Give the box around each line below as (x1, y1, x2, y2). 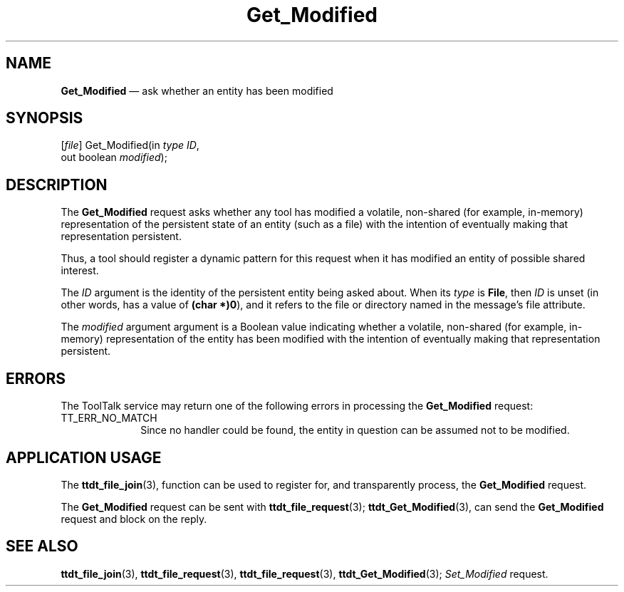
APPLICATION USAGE (6, 448, 162, 467)
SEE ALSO (6, 537, 78, 556)
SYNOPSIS (6, 109, 83, 128)
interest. (61, 264, 99, 277)
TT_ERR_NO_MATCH (61, 412, 157, 425)
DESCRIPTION (6, 175, 108, 194)
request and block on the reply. (61, 512, 207, 525)
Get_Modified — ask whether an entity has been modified (61, 84, 333, 97)
